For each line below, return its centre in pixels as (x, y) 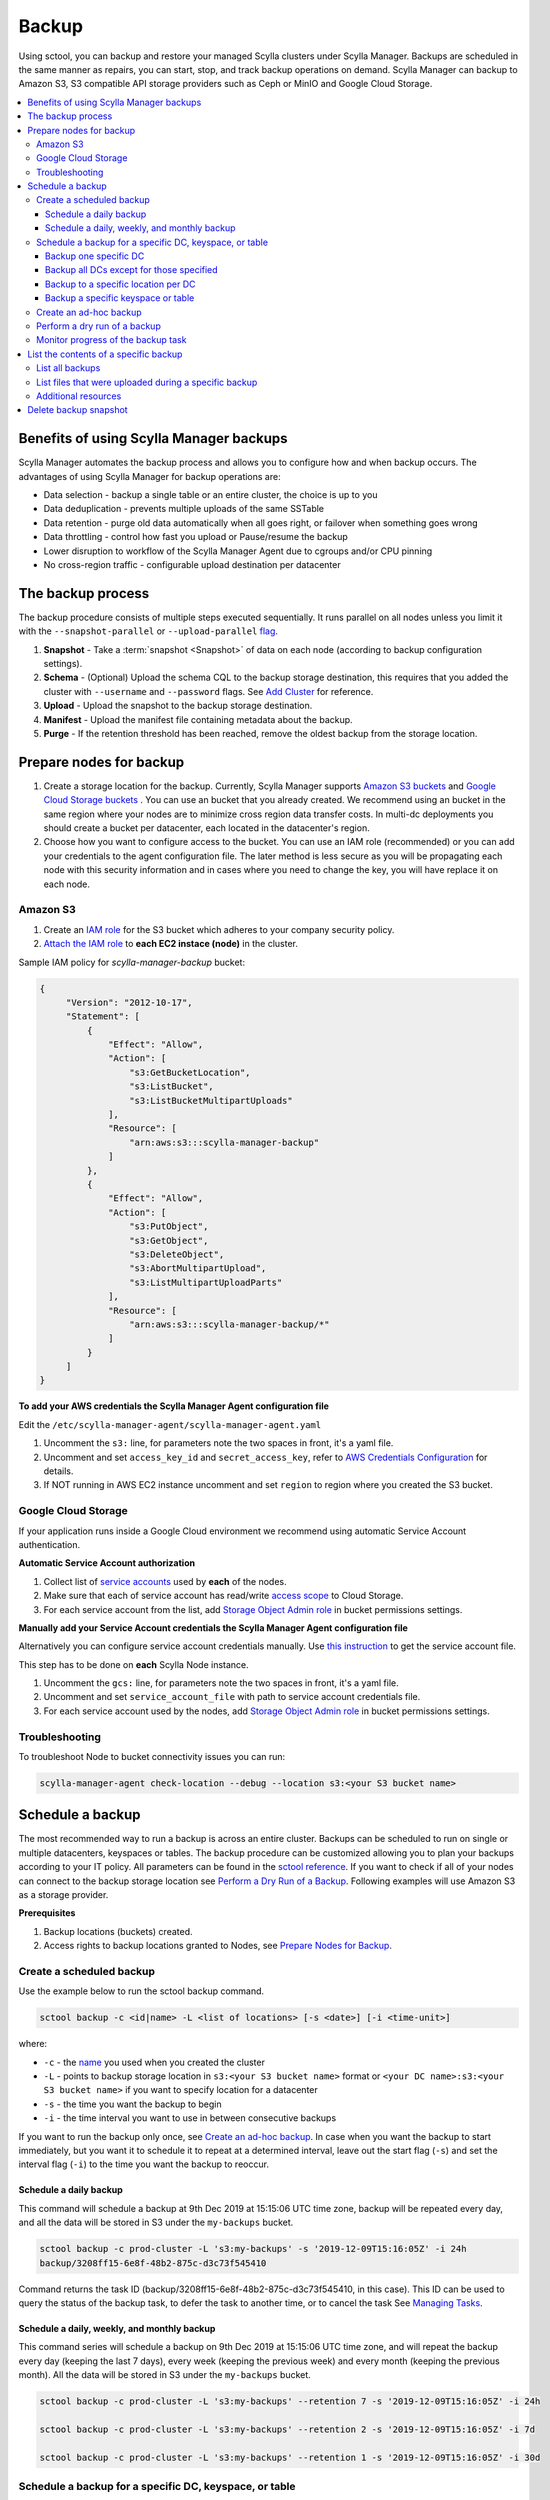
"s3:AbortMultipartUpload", (197, 1268)
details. (58, 1471)
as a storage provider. (63, 1895)
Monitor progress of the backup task (111, 340)
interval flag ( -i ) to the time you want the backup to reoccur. (144, 2164)
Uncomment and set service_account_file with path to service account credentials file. (232, 1697)
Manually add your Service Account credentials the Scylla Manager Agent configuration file (213, 1627)
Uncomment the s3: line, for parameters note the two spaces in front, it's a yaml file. (218, 1443)
